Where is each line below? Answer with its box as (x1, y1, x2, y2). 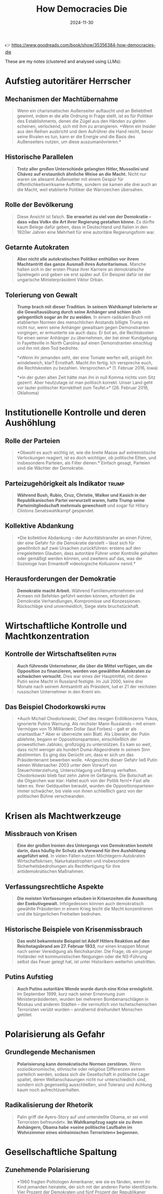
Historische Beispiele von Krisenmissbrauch (5, 925, 143, 933)
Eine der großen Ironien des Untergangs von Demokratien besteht (17, 842, 153, 848)
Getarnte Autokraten (5, 243, 69, 251)
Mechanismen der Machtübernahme (5, 95, 118, 103)
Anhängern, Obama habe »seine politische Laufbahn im (17, 1124, 132, 1130)
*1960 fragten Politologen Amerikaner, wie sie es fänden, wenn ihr (17, 1178, 151, 1184)
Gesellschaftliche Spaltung (5, 1146, 117, 1157)
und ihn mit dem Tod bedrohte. (17, 345, 79, 351)
